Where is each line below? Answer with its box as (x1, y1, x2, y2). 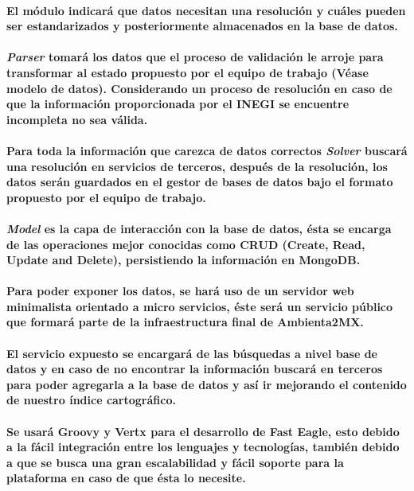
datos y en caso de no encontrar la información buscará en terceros (6, 360, 383, 377)
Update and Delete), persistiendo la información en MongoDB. (6, 251, 361, 268)
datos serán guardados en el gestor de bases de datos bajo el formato (6, 173, 393, 190)
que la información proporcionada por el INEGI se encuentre (6, 95, 350, 112)
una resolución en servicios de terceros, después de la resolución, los (6, 158, 388, 174)
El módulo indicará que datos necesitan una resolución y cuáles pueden (6, 2, 406, 18)
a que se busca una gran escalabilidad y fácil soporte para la (6, 454, 344, 470)
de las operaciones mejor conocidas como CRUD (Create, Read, (6, 236, 365, 252)
